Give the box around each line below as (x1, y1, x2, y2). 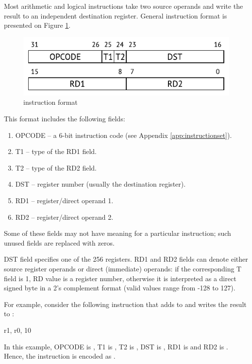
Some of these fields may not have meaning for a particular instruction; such (4, 228, 231, 238)
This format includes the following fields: (4, 114, 125, 124)
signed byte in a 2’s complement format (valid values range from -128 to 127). (4, 283, 235, 293)
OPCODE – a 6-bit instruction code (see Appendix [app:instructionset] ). (15, 130, 232, 140)
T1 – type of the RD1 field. (15, 146, 97, 156)
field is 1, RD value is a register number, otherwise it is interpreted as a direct (4, 273, 236, 283)
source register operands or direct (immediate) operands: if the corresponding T (4, 263, 242, 273)
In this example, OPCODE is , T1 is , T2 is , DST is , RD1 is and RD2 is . (4, 341, 228, 351)
